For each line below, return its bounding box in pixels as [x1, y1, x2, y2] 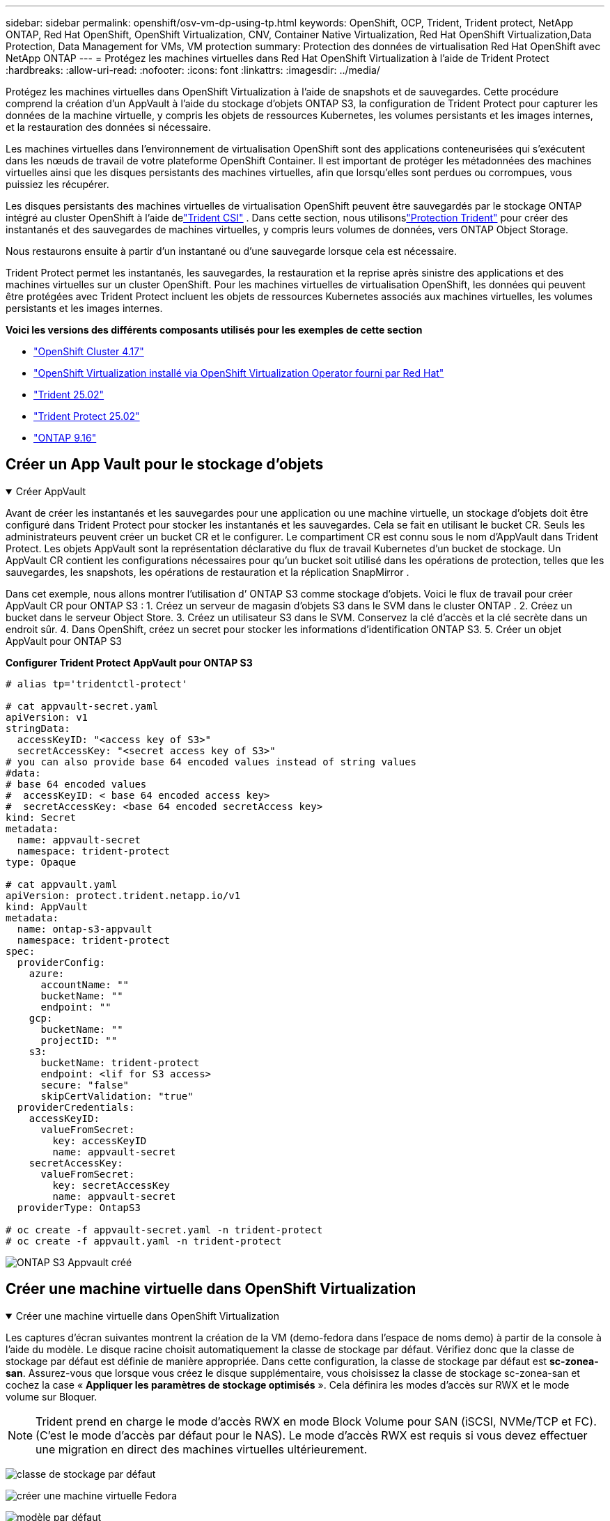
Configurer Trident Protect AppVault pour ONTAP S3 [6, 656, 253, 669]
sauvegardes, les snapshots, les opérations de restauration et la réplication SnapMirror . [6, 565, 409, 578]
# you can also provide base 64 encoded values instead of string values [6, 756, 417, 767]
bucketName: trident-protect [40, 1056, 200, 1068]
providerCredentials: [17, 1101, 135, 1113]
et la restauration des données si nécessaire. [6, 121, 211, 133]
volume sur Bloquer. [6, 1390, 97, 1403]
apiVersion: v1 [6, 711, 88, 723]
